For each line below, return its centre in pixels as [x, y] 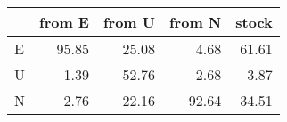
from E [64, 22]
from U [129, 22]
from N [196, 22]
